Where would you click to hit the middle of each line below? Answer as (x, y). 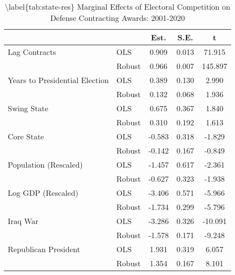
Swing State (28, 108)
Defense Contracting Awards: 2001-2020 (117, 18)
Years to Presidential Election (58, 80)
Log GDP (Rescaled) (43, 193)
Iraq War (23, 221)
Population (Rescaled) (45, 164)
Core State (26, 136)
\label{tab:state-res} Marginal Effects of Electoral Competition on (117, 7)
